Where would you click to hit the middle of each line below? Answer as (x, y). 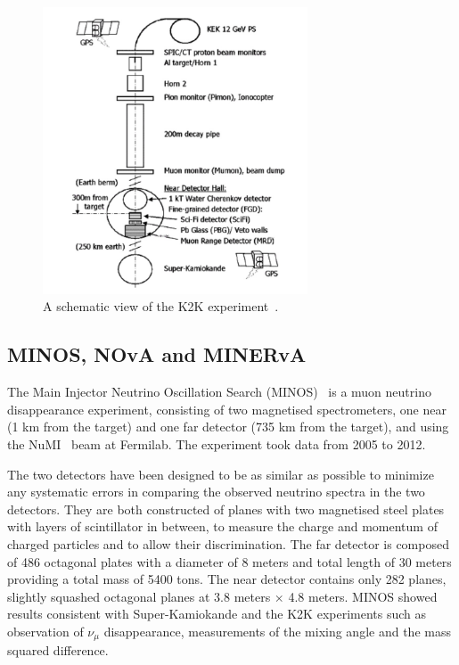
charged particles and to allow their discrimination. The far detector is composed (228, 543)
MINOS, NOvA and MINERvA (157, 354)
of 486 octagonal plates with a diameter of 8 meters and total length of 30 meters (229, 561)
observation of (45, 631)
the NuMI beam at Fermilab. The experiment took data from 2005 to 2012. (217, 443)
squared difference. (58, 650)
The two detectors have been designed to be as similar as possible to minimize (221, 474)
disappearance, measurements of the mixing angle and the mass (277, 631)
